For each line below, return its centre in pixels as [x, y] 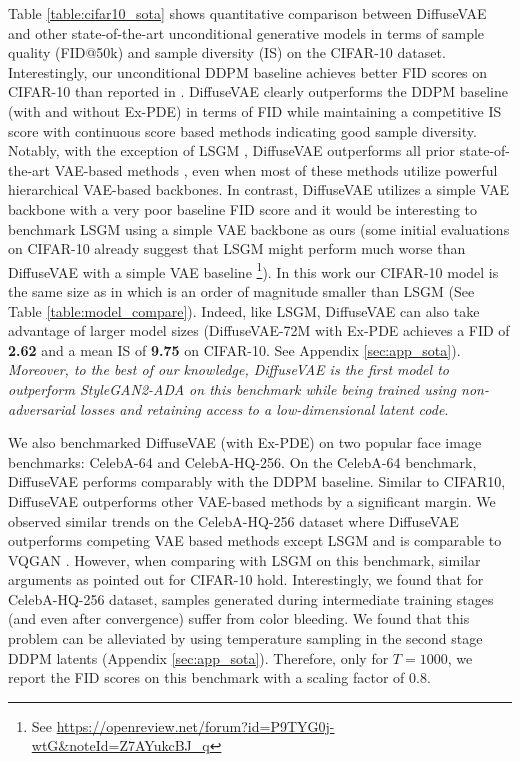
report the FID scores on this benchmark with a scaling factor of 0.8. [219, 677]
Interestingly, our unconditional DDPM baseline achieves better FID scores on [248, 71]
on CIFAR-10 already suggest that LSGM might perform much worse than [237, 248]
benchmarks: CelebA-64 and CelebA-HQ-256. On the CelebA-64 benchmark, [242, 461]
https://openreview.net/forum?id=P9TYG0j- [195, 725]
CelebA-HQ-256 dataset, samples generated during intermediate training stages [251, 598]
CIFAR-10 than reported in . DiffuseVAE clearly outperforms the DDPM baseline [258, 91]
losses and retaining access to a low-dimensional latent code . [264, 408]
